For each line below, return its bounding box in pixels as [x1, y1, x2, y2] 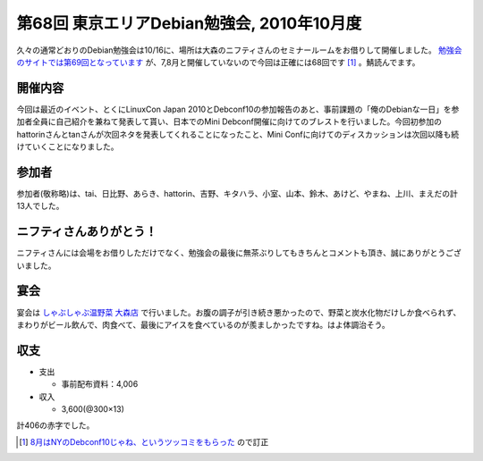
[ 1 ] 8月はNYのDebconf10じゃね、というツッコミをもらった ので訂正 [19, 436, 269, 447]
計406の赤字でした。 [16, 420, 95, 431]
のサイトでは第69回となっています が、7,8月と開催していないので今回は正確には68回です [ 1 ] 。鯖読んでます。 [16, 56, 420, 67]
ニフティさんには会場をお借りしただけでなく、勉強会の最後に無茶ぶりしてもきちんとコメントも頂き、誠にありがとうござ [16, 247, 462, 258]
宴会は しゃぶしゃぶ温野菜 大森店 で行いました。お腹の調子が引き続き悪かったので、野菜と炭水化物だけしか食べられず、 [16, 306, 462, 317]
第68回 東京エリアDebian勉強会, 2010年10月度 [16, 13, 362, 33]
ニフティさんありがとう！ [16, 224, 157, 239]
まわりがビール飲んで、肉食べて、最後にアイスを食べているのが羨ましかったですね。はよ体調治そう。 [16, 319, 390, 330]
